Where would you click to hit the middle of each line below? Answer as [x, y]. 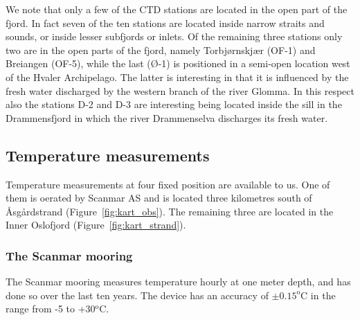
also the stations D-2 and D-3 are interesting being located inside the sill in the [174, 104]
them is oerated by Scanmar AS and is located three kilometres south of [159, 198]
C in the [318, 295]
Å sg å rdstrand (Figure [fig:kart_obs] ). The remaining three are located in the [170, 211]
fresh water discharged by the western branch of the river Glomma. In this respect [180, 90]
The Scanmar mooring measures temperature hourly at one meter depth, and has [178, 282]
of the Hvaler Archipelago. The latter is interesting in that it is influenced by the [177, 77]
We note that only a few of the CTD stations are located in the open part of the [177, 9]
